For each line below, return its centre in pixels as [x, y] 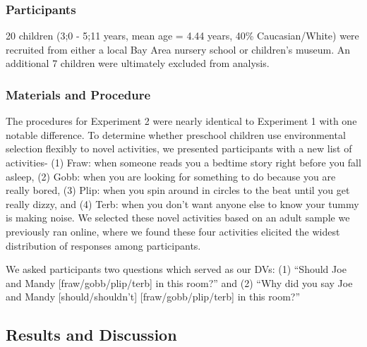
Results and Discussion [91, 335]
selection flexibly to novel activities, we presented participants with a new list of [179, 148]
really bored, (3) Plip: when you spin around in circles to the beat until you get [178, 190]
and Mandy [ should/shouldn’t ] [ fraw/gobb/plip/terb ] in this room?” [153, 297]
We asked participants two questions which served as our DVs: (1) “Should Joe [176, 269]
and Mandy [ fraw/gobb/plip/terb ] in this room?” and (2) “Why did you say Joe [179, 282]
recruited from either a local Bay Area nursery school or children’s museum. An [178, 49]
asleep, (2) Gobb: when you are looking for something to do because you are [171, 176]
